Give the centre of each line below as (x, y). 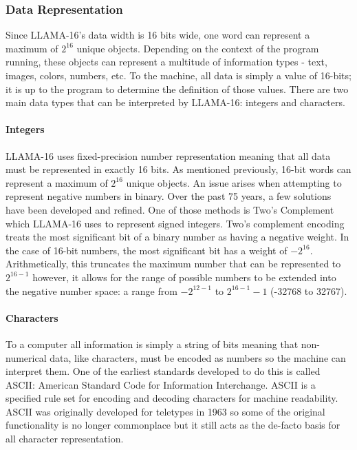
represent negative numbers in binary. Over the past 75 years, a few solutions (169, 196)
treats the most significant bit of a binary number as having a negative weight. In (177, 237)
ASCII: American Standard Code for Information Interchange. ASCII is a (161, 384)
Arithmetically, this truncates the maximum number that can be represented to (173, 264)
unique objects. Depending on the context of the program (198, 48)
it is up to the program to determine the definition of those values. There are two (177, 89)
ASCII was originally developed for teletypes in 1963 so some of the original (165, 411)
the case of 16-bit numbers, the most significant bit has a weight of (147, 250)
